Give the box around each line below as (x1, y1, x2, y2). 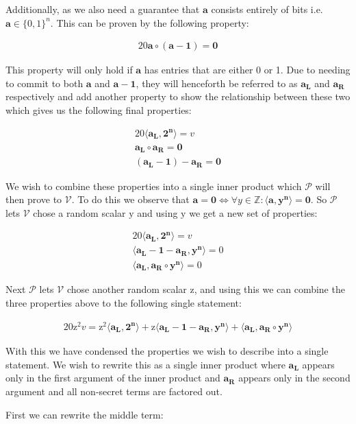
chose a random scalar (33, 205, 126, 220)
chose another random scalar (66, 282, 187, 296)
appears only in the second (238, 370, 351, 385)
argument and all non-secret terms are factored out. (5, 384, 222, 398)
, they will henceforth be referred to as (136, 75, 298, 90)
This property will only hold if (5, 62, 133, 77)
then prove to (5, 192, 62, 207)
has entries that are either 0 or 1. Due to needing (144, 62, 351, 77)
